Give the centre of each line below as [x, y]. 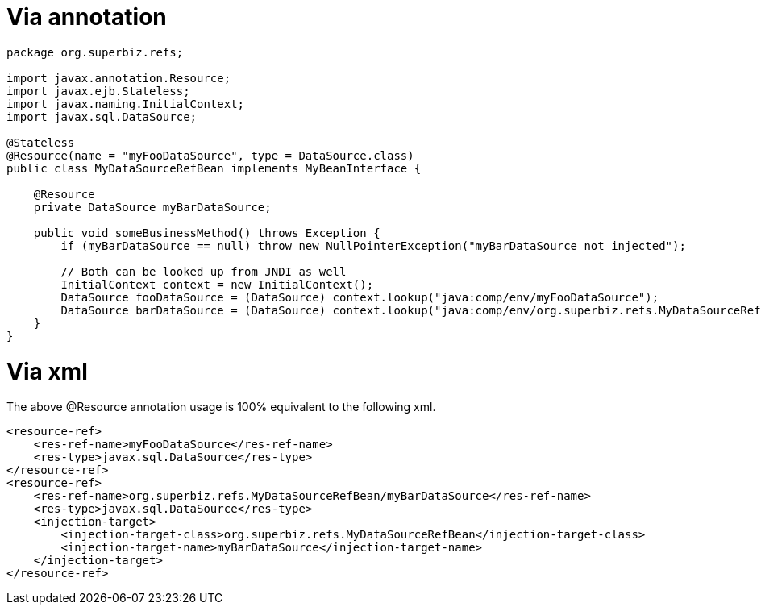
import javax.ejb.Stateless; [98, 91]
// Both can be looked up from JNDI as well [204, 271]
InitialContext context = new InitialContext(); [217, 284]
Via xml [47, 371]
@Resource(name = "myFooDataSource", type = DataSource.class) [210, 155]
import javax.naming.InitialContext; [126, 104]
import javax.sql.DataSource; [102, 116]
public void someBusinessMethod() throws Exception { [207, 233]
